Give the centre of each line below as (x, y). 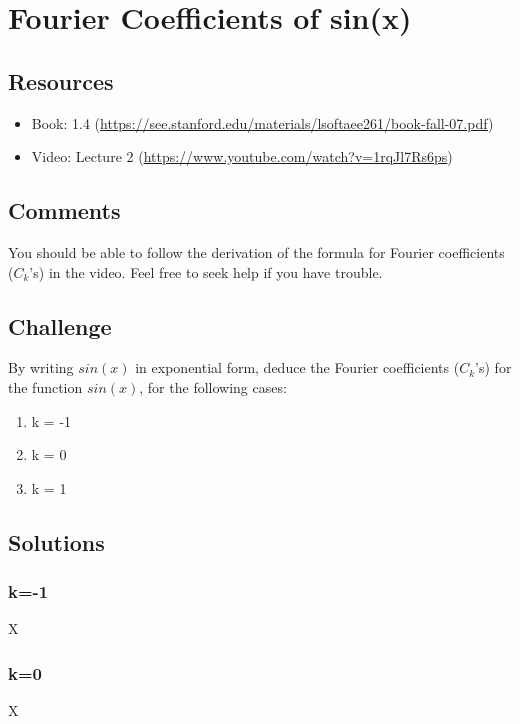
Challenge (60, 325)
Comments (64, 210)
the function (45, 386)
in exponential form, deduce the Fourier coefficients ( (297, 367)
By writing (41, 367)
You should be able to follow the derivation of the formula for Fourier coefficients (256, 251)
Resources (61, 80)
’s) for (493, 367)
